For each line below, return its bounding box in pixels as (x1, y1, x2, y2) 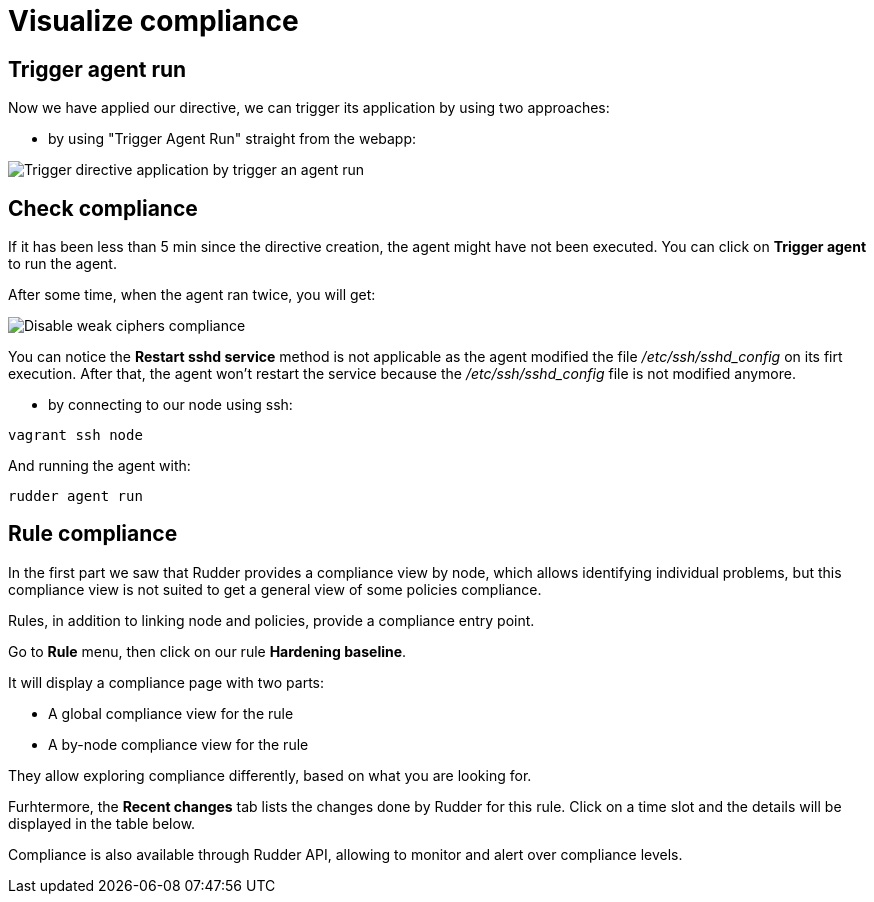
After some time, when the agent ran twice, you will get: (8, 286, 376, 304)
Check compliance (8, 195, 198, 221)
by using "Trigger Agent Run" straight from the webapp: (48, 130, 417, 148)
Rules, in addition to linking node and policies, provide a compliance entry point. (8, 611, 535, 629)
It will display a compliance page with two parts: (8, 673, 325, 691)
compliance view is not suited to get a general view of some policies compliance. (8, 580, 542, 598)
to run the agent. (8, 255, 117, 273)
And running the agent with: (8, 457, 191, 475)
